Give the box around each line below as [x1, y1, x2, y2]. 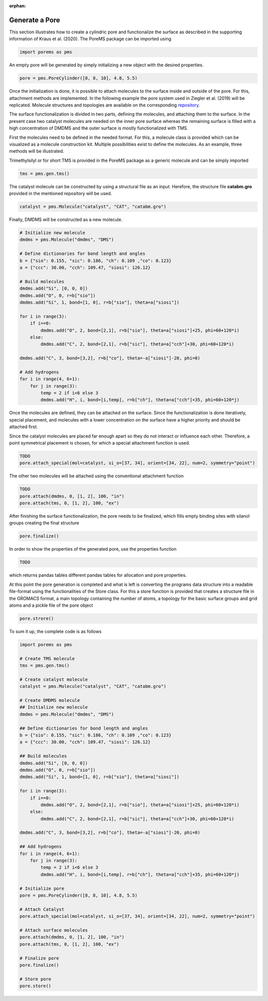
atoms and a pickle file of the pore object [9, 602, 93, 608]
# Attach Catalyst [19, 906, 65, 912]
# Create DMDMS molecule [19, 697, 80, 703]
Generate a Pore [9, 15, 61, 24]
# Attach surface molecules [19, 927, 88, 933]
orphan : [9, 3, 26, 8]
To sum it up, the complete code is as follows [9, 628, 102, 634]
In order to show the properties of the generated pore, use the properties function [9, 546, 177, 552]
